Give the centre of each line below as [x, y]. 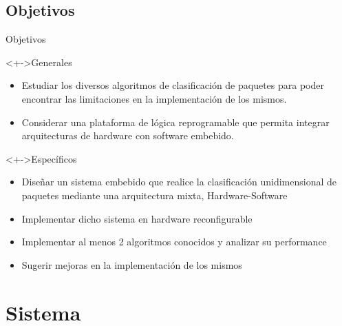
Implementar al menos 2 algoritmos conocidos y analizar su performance [174, 242]
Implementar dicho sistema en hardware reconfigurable [137, 218]
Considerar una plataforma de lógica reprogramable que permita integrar [175, 122]
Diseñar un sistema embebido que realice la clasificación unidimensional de [179, 182]
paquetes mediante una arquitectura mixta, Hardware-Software [154, 195]
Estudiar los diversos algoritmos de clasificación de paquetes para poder [173, 85]
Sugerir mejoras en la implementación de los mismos [132, 264]
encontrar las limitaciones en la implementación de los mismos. [154, 98]
